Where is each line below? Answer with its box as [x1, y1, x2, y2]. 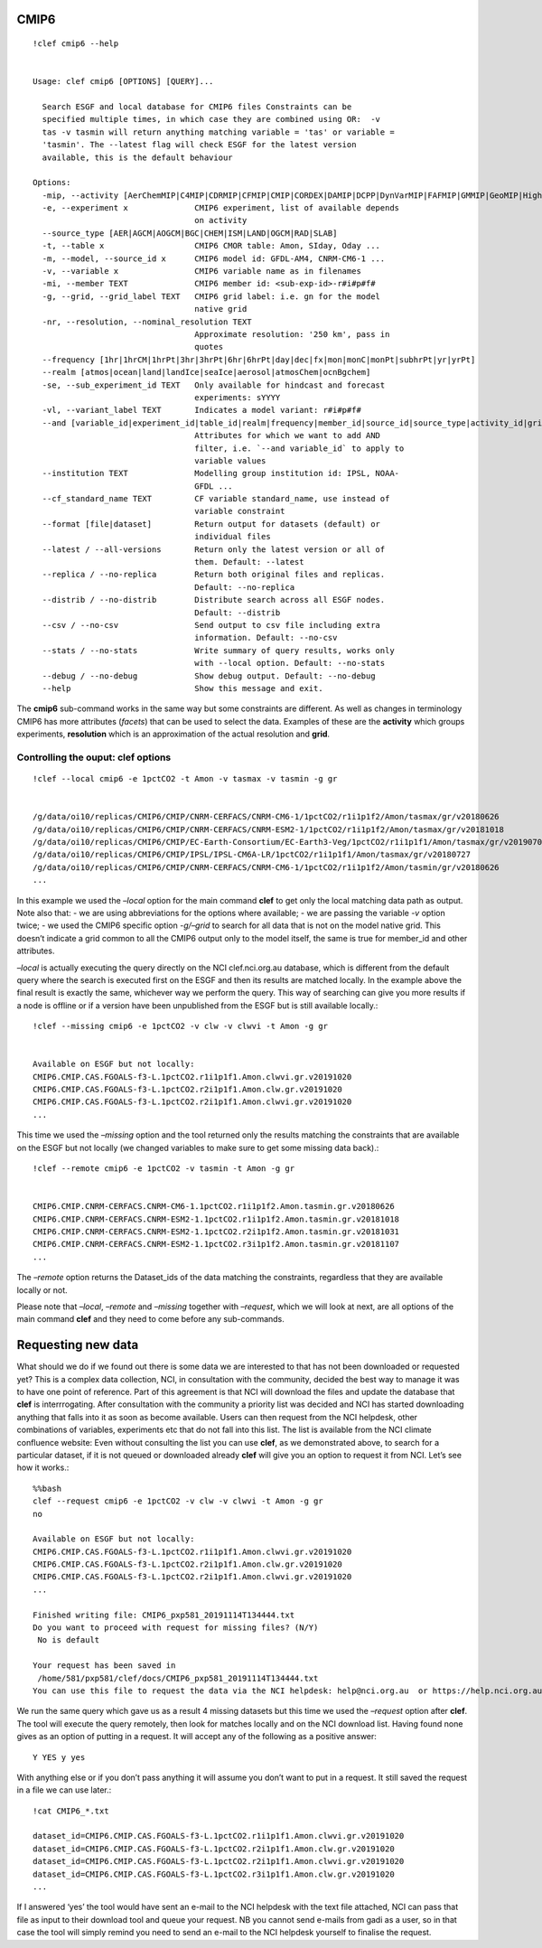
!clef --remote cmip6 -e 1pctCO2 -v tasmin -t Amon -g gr [33, 1164, 295, 1174]
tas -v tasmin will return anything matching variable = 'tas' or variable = [42, 126, 395, 137]
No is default [37, 1635, 100, 1645]
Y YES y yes [33, 1752, 86, 1762]
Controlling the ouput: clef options [16, 751, 172, 763]
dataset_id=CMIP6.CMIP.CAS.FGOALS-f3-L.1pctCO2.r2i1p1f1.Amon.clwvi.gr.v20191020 [33, 1857, 405, 1867]
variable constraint [194, 506, 285, 517]
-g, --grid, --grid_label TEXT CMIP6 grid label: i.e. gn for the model [42, 291, 381, 302]
